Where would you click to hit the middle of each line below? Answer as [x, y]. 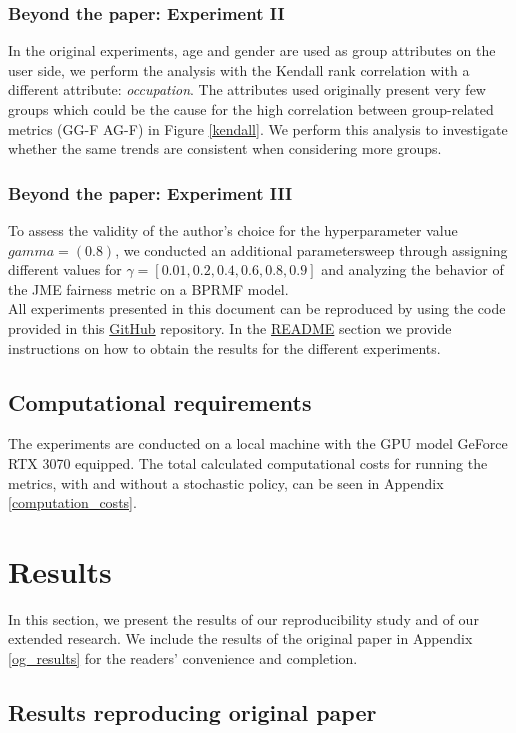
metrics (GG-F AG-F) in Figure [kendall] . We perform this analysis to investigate [258, 128]
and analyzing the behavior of [412, 269]
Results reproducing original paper [192, 712]
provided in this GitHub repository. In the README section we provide [230, 327]
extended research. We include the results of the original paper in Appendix [240, 638]
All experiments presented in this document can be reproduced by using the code [257, 308]
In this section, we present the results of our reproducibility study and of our [243, 618]
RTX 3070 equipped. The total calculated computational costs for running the [248, 462]
